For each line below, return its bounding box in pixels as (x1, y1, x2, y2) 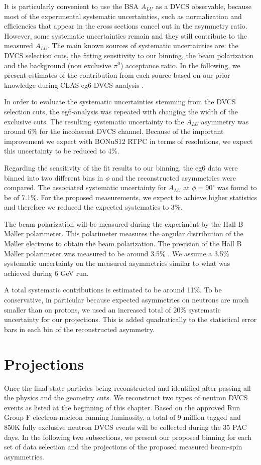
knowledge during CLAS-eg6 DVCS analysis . (4, 79, 144, 90)
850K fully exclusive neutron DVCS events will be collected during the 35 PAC (4, 421, 247, 432)
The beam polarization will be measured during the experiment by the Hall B (4, 218, 243, 229)
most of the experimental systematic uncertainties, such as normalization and (4, 11, 242, 21)
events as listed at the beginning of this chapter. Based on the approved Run (4, 402, 240, 412)
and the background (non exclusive (4, 60, 111, 70)
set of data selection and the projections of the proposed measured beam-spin (4, 441, 242, 452)
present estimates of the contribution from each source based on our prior (4, 70, 230, 80)
